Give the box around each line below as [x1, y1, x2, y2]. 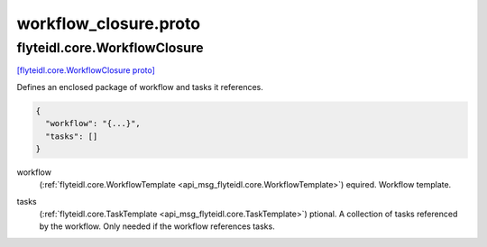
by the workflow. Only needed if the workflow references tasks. [39, 221, 275, 232]
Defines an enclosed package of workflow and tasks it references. [16, 81, 263, 92]
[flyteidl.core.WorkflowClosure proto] [16, 65, 155, 76]
